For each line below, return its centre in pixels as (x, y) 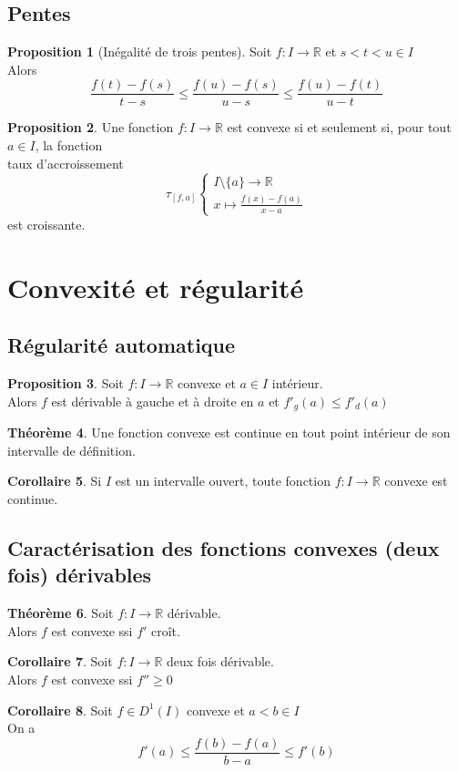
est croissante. (46, 224)
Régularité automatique (122, 345)
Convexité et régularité (156, 287)
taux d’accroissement (66, 163)
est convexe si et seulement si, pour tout (339, 127)
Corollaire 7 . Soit (60, 661)
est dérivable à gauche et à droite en (153, 401)
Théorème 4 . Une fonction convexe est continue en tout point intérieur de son (229, 432)
